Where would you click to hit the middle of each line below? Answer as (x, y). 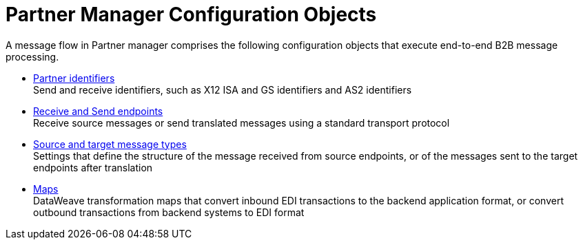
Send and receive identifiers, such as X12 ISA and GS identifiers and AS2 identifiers (223, 89)
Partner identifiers (74, 78)
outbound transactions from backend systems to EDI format (169, 212)
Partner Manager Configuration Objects (191, 14)
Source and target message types (110, 144)
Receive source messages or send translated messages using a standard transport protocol (242, 122)
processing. (32, 56)
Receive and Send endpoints (98, 111)
